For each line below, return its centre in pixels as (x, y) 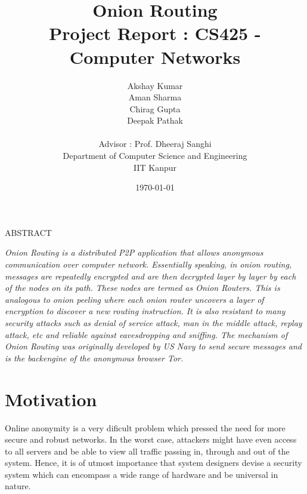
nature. (18, 486)
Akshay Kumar (155, 85)
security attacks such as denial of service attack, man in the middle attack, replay (153, 323)
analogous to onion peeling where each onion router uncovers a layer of (134, 299)
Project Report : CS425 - (155, 33)
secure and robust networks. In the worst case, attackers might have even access (151, 439)
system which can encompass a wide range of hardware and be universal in (142, 474)
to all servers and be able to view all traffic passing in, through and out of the (147, 451)
